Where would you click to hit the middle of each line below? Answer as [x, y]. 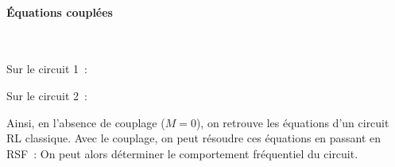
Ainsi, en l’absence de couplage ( [86, 122]
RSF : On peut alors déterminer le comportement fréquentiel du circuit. [182, 153]
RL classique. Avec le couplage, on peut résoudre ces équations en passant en [194, 138]
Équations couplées [60, 12]
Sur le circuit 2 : [47, 95]
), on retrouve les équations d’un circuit [292, 122]
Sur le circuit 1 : [47, 69]
